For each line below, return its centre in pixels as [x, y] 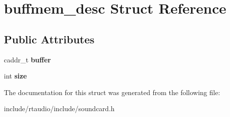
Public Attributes [49, 39]
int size [15, 76]
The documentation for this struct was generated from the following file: [112, 92]
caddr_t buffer [28, 59]
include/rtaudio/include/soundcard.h [59, 108]
